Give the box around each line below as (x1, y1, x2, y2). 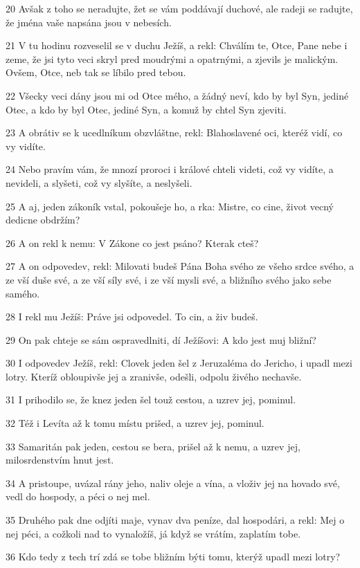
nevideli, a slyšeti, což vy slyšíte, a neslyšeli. (6, 175, 192, 190)
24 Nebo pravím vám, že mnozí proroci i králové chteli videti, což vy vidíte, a (6, 162, 334, 176)
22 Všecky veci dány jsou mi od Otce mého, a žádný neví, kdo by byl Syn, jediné (6, 88, 349, 102)
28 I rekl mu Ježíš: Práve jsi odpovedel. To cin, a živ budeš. (6, 309, 258, 324)
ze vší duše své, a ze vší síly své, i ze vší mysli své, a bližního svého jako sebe (6, 272, 332, 286)
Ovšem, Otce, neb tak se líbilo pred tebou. (6, 65, 186, 80)
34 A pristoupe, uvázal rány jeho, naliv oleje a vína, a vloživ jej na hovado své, (6, 475, 340, 490)
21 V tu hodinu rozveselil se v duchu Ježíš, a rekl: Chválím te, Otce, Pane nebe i (6, 38, 348, 53)
